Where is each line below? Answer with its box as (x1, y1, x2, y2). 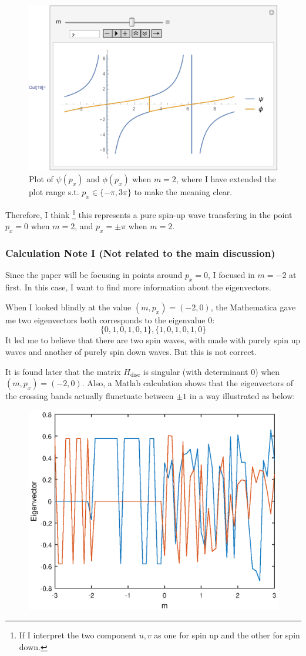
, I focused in (208, 269, 255, 281)
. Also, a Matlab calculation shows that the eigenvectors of (82, 377, 293, 389)
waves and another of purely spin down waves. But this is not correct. (5, 346, 257, 358)
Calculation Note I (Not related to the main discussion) (5, 246, 275, 260)
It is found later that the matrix (5, 365, 121, 377)
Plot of (29, 173, 53, 185)
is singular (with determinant (143, 365, 248, 377)
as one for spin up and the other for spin (154, 629, 300, 641)
